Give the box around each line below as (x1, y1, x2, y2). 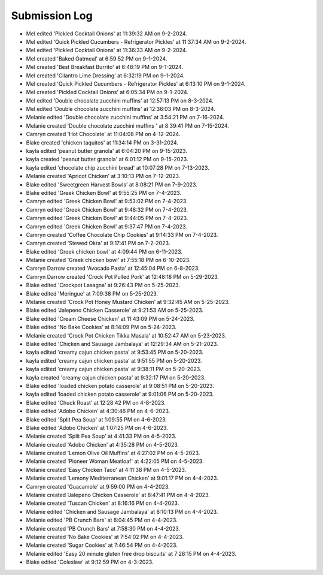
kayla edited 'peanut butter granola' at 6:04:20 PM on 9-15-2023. (26, 147, 188, 155)
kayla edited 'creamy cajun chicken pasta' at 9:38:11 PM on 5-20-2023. (26, 366, 202, 373)
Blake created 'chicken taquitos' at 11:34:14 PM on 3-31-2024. (26, 139, 179, 146)
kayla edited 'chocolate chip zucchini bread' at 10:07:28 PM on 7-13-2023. (26, 164, 209, 171)
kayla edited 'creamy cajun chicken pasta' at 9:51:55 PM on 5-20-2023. (26, 357, 203, 364)
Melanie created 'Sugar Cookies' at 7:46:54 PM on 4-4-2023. (26, 541, 178, 549)
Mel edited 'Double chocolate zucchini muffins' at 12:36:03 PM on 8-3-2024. (26, 106, 215, 113)
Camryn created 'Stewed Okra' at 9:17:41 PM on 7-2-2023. (26, 240, 170, 247)
